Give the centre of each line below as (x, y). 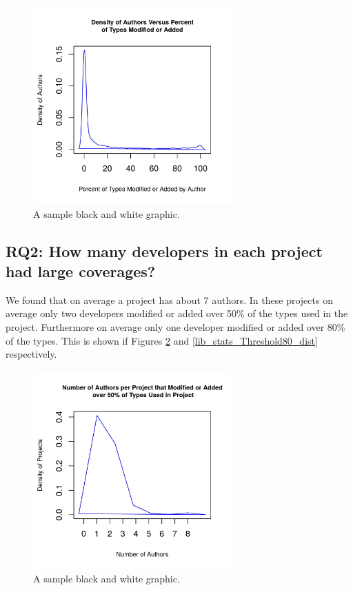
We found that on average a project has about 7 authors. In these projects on (169, 299)
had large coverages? (81, 271)
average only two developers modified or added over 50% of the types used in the (177, 313)
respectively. (31, 354)
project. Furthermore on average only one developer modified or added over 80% (175, 326)
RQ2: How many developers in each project (164, 251)
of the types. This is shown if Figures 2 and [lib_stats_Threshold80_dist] (162, 340)
